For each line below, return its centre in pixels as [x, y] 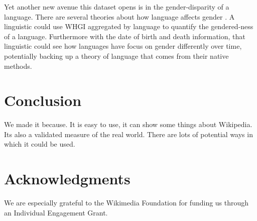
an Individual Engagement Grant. [56, 212]
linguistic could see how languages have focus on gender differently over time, [123, 46]
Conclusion [43, 100]
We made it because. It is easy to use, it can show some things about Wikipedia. [128, 124]
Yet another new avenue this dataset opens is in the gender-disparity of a [117, 7]
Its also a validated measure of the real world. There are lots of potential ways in [128, 134]
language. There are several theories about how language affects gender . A [119, 16]
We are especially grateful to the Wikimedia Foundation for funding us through [126, 203]
